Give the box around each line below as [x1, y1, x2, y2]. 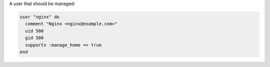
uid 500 [25, 28, 44, 33]
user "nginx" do [19, 14, 60, 19]
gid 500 [25, 35, 44, 41]
